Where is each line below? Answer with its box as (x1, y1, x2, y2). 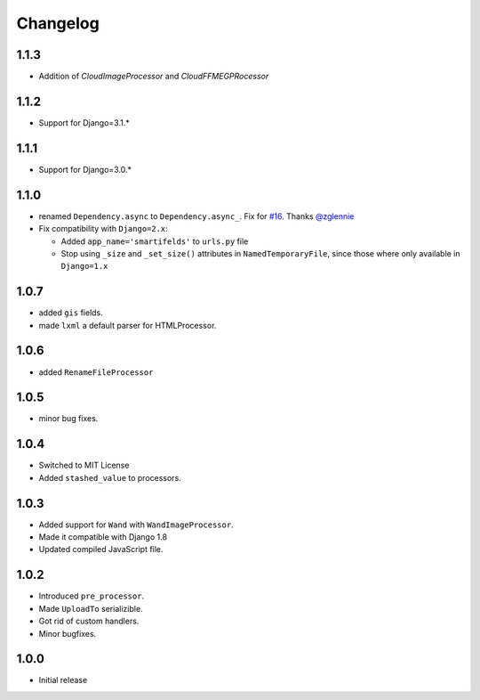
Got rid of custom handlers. (38, 615, 140, 627)
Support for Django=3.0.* (38, 164, 132, 175)
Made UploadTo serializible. (38, 603, 143, 614)
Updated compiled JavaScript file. (38, 544, 164, 555)
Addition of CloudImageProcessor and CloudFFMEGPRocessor (38, 71, 269, 82)
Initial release (38, 675, 88, 686)
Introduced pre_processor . (38, 590, 145, 601)
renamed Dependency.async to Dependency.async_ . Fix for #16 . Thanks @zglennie (38, 210, 355, 222)
